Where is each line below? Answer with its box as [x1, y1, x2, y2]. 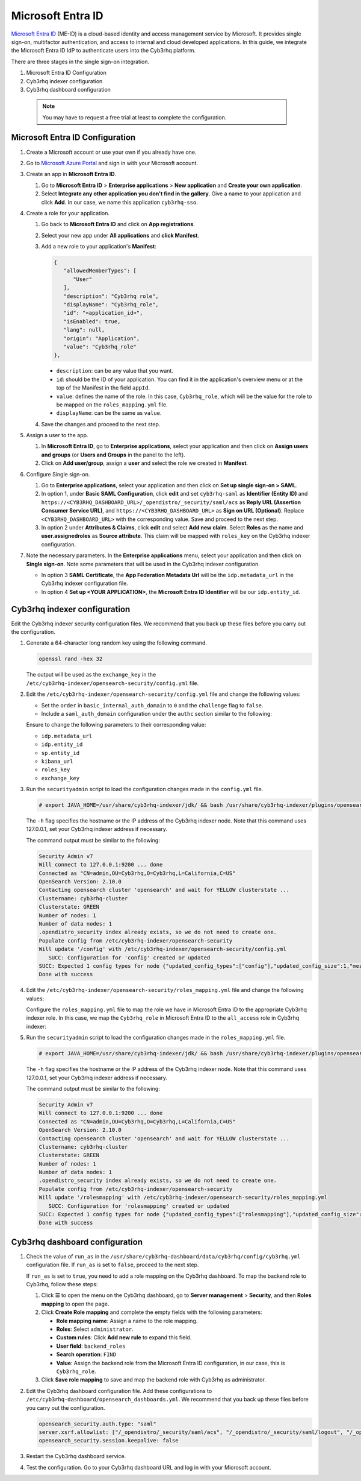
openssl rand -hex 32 [39, 655, 103, 663]
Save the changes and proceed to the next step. [41, 420, 161, 428]
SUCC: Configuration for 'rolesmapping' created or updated [48, 1202, 230, 1209]
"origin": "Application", [63, 335, 140, 342]
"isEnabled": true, [63, 318, 121, 325]
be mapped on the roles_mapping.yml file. [56, 401, 168, 408]
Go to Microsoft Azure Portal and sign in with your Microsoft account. [26, 159, 199, 166]
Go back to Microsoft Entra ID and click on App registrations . [41, 221, 196, 228]
